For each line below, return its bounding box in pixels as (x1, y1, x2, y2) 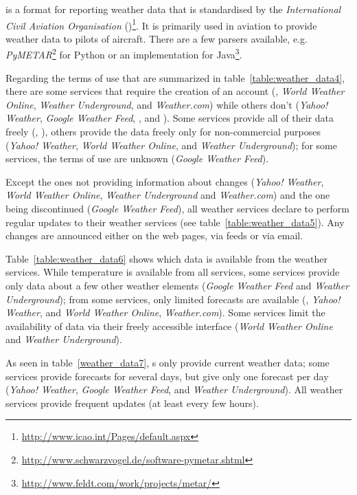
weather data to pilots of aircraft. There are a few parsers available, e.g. (5, 31, 308, 45)
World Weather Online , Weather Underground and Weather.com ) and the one (5, 188, 330, 202)
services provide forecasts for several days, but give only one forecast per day (5, 368, 329, 383)
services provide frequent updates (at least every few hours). (5, 395, 259, 410)
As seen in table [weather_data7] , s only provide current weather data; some (5, 355, 330, 369)
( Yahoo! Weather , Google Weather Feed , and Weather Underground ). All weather (5, 382, 343, 397)
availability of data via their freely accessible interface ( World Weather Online (5, 318, 333, 333)
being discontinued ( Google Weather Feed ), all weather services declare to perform (5, 201, 349, 216)
